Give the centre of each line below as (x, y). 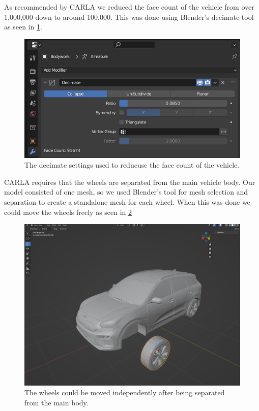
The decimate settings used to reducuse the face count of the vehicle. (132, 165)
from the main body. (56, 402)
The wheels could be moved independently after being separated (125, 392)
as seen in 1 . (23, 27)
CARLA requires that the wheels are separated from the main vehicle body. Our (130, 182)
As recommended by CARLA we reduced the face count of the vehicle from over (129, 7)
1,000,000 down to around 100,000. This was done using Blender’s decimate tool (129, 17)
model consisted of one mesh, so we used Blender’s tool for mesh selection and (126, 192)
